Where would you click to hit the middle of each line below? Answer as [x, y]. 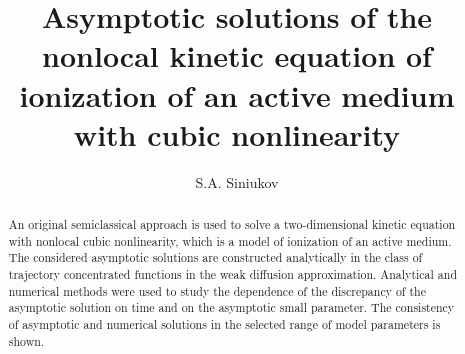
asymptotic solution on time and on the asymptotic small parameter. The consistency [231, 307]
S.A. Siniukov [237, 181]
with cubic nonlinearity [237, 133]
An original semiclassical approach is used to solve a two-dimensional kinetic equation [232, 224]
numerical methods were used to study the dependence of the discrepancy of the [217, 290]
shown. [26, 340]
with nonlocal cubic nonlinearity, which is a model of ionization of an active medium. [230, 240]
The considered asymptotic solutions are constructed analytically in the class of [215, 257]
